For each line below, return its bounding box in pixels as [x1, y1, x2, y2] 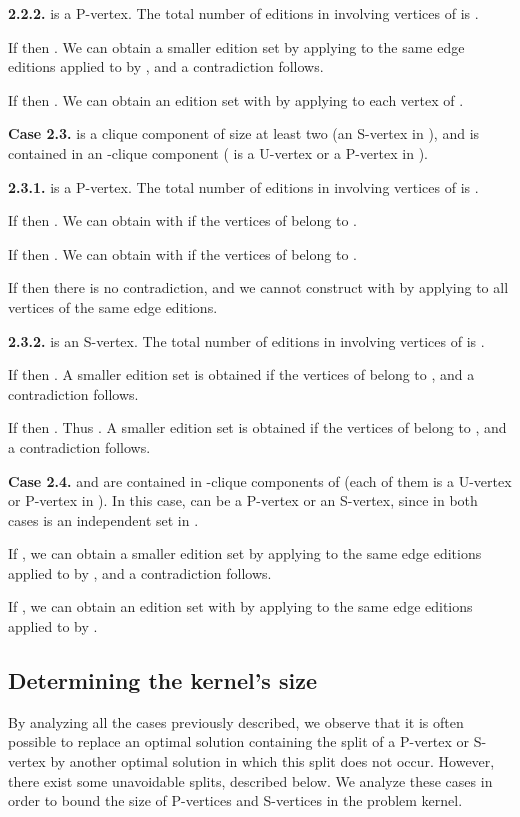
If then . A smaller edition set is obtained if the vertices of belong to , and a [8, 364, 475, 385]
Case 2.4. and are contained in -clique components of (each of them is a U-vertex [8, 470, 512, 491]
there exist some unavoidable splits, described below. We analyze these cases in [8, 770, 493, 791]
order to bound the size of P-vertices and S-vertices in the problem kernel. [8, 790, 463, 811]
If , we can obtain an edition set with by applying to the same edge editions [8, 596, 473, 617]
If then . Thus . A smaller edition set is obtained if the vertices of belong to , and [8, 417, 507, 438]
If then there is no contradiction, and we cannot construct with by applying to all [8, 277, 509, 298]
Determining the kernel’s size [8, 665, 317, 696]
